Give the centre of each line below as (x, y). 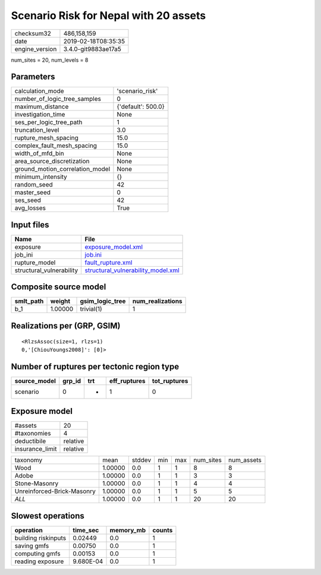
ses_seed (28, 200)
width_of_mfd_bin (40, 153)
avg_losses (30, 208)
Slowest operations (48, 516)
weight (60, 301)
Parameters (33, 77)
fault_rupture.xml (108, 263)
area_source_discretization (52, 162)
